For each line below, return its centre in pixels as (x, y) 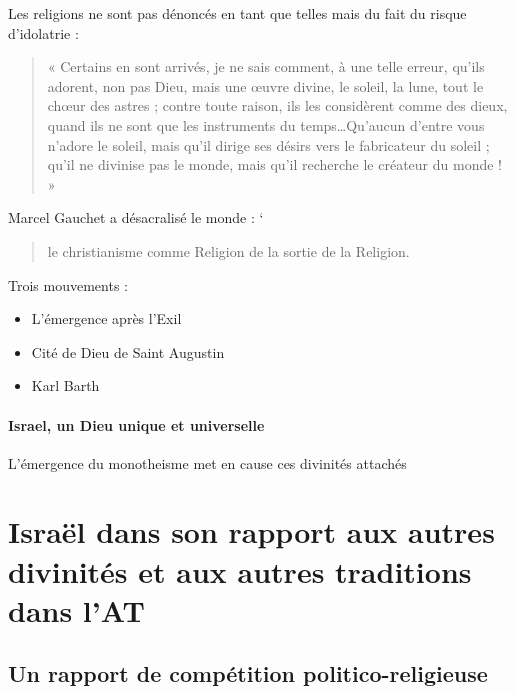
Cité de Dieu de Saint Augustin (128, 351)
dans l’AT (76, 609)
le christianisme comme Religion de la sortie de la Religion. (228, 250)
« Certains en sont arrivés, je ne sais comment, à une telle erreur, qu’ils (266, 66)
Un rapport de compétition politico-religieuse (248, 673)
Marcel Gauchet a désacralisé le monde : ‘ (136, 217)
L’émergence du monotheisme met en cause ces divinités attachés (207, 462)
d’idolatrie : (43, 32)
